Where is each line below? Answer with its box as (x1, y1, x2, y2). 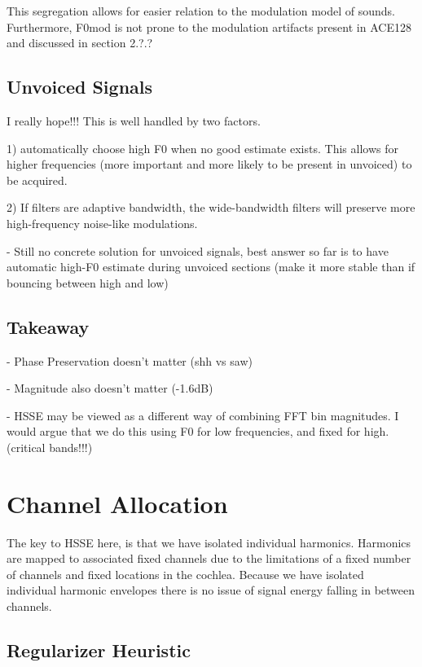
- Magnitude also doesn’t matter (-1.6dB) (7, 380, 213, 397)
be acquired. (7, 171, 68, 188)
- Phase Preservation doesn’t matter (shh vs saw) (7, 352, 253, 369)
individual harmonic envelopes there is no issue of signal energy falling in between (7, 581, 415, 599)
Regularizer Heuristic (7, 637, 191, 662)
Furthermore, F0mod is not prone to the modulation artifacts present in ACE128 (7, 18, 411, 35)
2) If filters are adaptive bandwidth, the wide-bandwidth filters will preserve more (7, 199, 415, 216)
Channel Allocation (7, 486, 228, 520)
